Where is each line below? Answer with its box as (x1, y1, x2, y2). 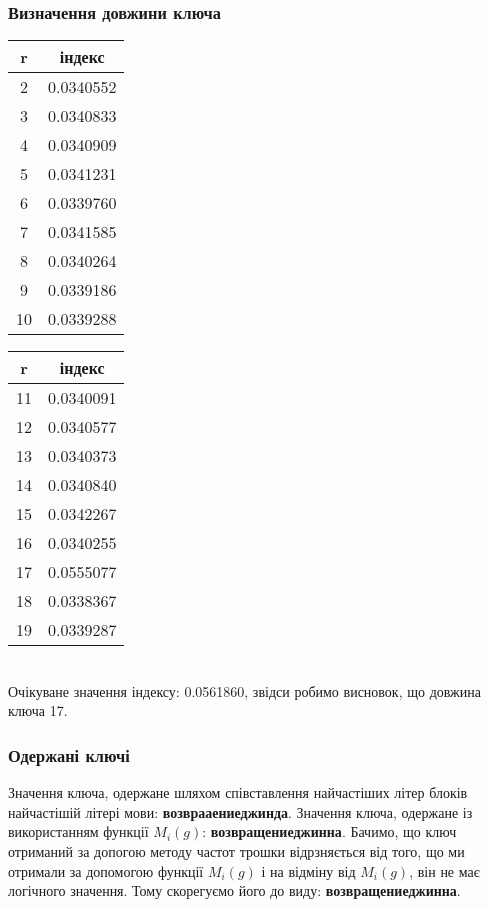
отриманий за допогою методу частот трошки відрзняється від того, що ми (8, 841, 465, 861)
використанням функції (8, 821, 149, 842)
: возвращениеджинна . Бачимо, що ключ (202, 821, 457, 842)
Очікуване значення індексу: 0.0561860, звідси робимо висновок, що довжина (8, 680, 481, 701)
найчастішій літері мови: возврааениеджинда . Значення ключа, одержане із (8, 801, 473, 822)
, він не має (409, 860, 480, 881)
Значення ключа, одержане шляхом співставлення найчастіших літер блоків (8, 782, 468, 803)
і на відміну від (261, 860, 356, 881)
